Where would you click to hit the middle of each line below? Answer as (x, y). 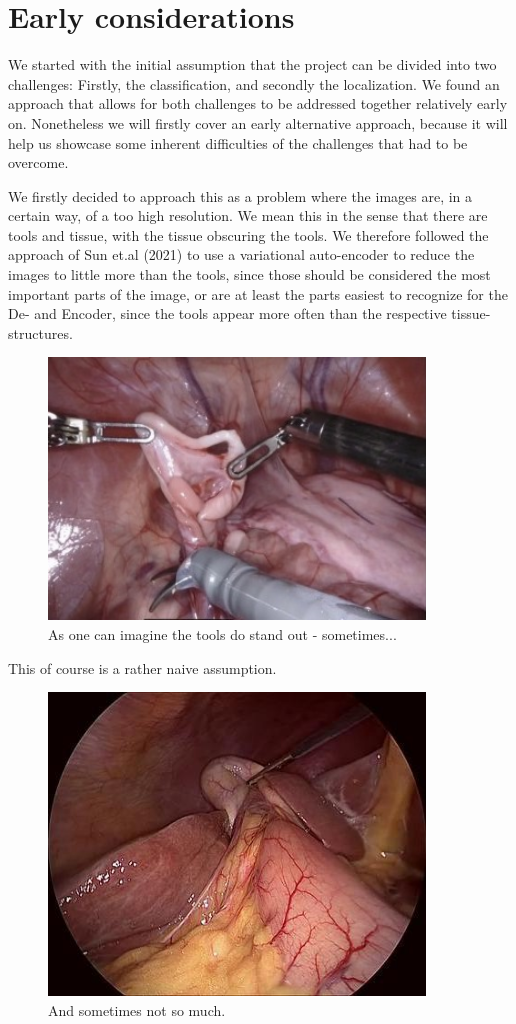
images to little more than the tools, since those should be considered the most (249, 274)
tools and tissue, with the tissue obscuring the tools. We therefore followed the (248, 234)
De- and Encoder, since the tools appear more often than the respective (227, 313)
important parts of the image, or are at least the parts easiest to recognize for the (258, 293)
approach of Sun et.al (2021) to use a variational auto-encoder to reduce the (241, 254)
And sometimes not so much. (137, 1009)
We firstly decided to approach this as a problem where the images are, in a (240, 195)
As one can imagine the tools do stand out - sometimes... (222, 633)
